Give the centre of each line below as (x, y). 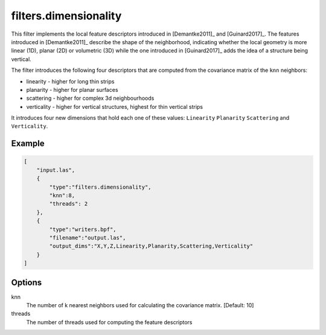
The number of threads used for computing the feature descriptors (109, 322)
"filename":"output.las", (88, 238)
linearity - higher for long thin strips (70, 81)
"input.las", (56, 170)
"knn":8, (62, 196)
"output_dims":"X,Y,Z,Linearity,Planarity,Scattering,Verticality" (151, 246)
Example (28, 144)
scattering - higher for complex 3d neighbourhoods (90, 98)
